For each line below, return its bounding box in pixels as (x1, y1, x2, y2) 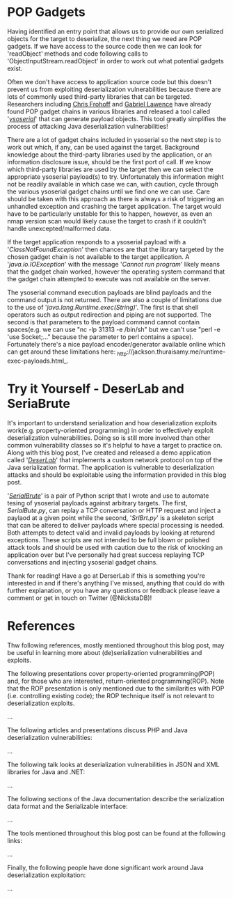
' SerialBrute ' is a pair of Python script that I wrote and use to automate (7, 491, 209, 500)
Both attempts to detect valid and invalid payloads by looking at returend (7, 528, 216, 537)
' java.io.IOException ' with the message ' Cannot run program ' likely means (7, 260, 220, 268)
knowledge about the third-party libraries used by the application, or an (7, 150, 212, 159)
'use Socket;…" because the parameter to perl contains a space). (7, 332, 193, 341)
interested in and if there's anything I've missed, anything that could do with (7, 578, 225, 587)
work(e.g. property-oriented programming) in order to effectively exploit (7, 426, 214, 434)
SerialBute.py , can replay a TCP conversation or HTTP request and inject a (7, 506, 221, 514)
